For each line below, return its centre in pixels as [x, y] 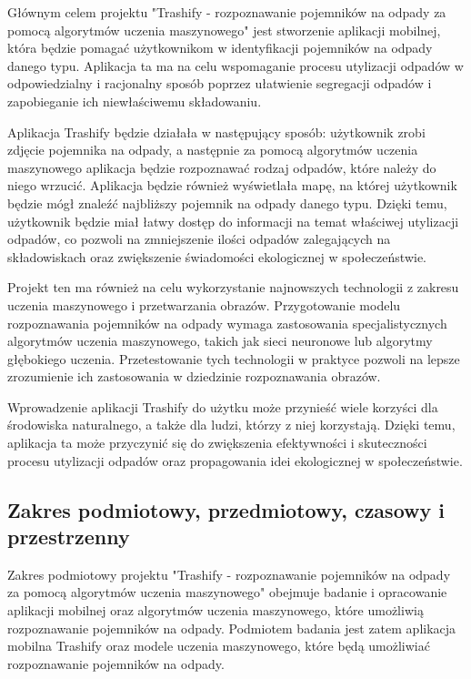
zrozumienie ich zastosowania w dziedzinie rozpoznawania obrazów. [194, 376]
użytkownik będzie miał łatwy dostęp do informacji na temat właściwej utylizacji [233, 221]
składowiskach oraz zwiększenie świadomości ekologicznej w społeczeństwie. [217, 256]
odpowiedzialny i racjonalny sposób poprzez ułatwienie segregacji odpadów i [220, 83]
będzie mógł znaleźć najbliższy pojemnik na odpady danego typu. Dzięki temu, [227, 203]
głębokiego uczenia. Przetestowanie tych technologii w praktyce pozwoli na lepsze [234, 358]
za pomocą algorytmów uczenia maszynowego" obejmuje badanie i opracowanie [227, 592]
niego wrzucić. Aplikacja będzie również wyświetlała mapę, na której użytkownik [232, 185]
